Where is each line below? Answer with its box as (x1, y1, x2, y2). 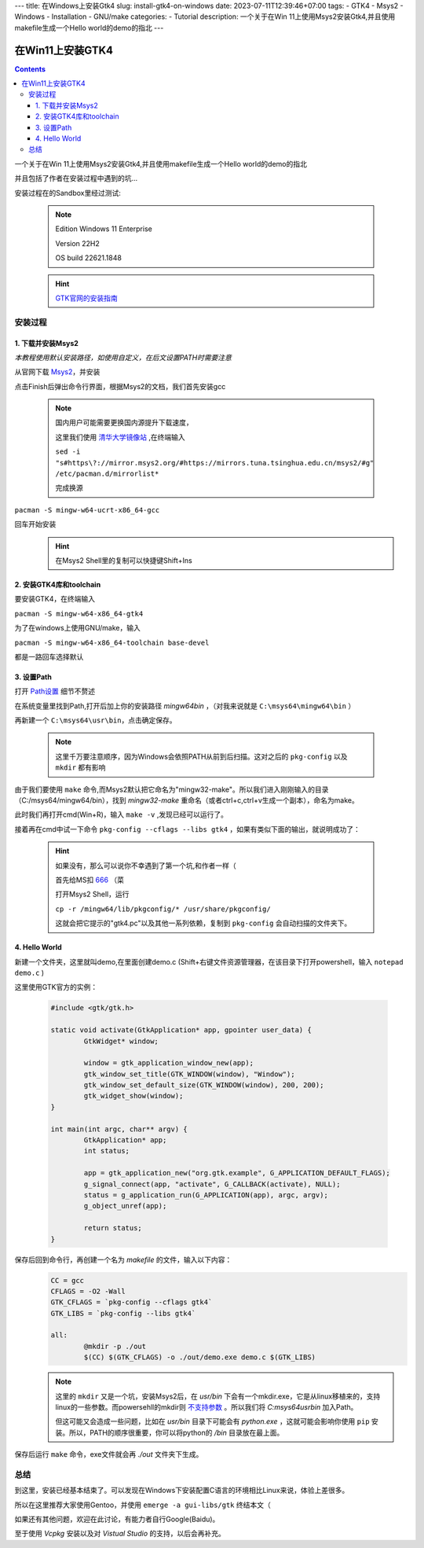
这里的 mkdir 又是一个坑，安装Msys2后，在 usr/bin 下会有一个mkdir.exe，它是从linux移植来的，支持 (55, 1392, 381, 1401)
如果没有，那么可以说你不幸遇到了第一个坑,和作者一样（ (55, 861, 237, 870)
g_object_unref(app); (83, 1201, 167, 1211)
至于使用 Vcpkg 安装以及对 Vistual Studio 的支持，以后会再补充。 (14, 1529, 225, 1539)
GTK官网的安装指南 (55, 293, 118, 303)
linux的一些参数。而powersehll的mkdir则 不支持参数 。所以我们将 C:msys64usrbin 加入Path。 (55, 1403, 358, 1411)
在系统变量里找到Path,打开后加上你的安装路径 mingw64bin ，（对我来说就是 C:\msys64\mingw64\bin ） (14, 700, 356, 711)
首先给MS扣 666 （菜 (55, 875, 125, 884)
